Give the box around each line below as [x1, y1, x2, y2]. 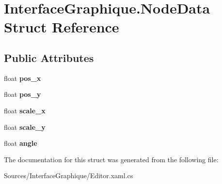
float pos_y [4, 89, 41, 99]
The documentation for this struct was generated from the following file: [4, 154, 219, 164]
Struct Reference [4, 17, 119, 37]
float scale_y [4, 122, 46, 132]
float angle [4, 138, 37, 148]
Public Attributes [4, 50, 94, 65]
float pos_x [4, 73, 41, 83]
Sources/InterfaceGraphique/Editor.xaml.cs [4, 170, 133, 181]
